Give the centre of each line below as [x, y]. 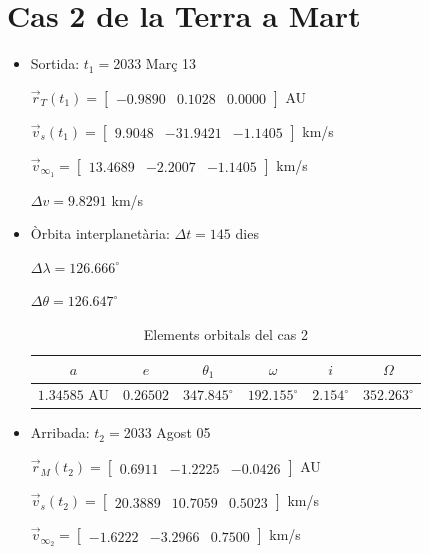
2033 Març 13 [155, 63]
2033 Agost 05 [167, 432]
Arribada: [60, 432]
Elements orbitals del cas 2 [225, 333]
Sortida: [55, 63]
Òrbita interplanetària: [100, 233]
